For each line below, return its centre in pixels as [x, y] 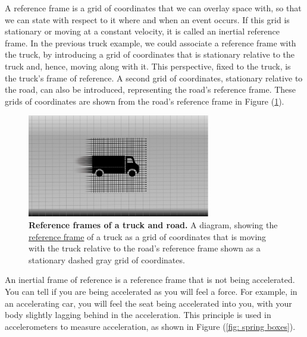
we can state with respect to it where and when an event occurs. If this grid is [147, 19]
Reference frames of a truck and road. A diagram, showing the [153, 225]
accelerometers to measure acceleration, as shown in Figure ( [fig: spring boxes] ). [150, 326]
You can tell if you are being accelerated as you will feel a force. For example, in [151, 291]
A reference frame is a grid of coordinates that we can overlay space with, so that [153, 8]
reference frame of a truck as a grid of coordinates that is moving [148, 236]
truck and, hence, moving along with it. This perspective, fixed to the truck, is [148, 66]
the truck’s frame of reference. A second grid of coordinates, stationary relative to [154, 78]
